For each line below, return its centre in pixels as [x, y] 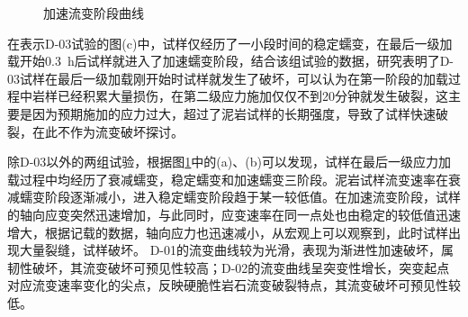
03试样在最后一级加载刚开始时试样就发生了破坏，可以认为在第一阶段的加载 [228, 78]
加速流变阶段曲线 [94, 13]
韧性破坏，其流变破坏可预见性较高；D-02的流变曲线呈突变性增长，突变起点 [229, 267]
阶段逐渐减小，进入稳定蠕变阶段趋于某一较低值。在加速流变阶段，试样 [252, 197]
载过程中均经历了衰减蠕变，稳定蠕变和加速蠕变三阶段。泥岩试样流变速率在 [228, 179]
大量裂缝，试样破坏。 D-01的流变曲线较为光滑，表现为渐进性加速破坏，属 [237, 250]
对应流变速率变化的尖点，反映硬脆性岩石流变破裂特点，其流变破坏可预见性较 [234, 285]
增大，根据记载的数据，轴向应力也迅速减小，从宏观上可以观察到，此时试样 [228, 232]
